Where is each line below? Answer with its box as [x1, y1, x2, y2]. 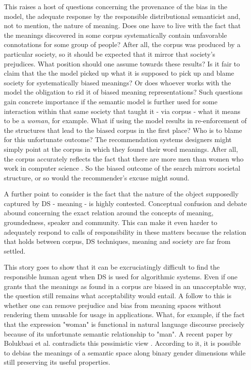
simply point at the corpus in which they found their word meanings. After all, [4, 144, 238, 154]
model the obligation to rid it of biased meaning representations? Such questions [4, 87, 243, 97]
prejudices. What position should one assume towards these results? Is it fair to [4, 58, 240, 68]
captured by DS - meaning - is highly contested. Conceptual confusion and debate [4, 198, 247, 208]
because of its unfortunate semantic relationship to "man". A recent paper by [4, 328, 233, 338]
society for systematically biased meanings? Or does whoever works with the [4, 77, 231, 87]
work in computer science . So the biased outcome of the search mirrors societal [4, 163, 240, 173]
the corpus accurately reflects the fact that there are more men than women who [4, 153, 244, 163]
